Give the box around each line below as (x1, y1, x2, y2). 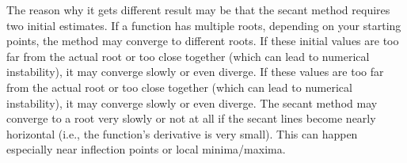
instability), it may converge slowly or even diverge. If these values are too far (6, 63, 384, 80)
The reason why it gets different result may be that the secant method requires (6, 2, 390, 17)
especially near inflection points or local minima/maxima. (6, 141, 286, 157)
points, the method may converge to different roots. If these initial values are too (6, 32, 399, 49)
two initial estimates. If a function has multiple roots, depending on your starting (6, 17, 401, 33)
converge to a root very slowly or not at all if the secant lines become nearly (6, 110, 376, 127)
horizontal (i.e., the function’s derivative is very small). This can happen (6, 125, 358, 142)
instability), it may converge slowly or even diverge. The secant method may (6, 94, 378, 111)
